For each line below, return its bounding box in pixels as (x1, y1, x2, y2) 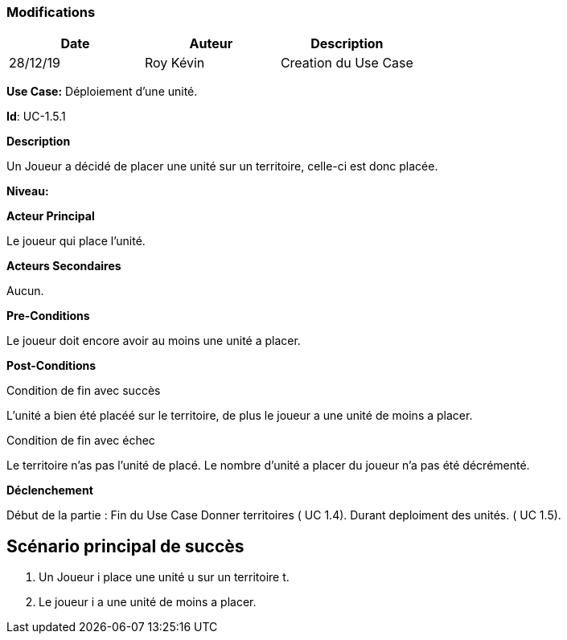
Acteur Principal (6, 209, 95, 224)
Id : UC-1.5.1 (6, 109, 66, 124)
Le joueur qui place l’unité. (6, 234, 146, 248)
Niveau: (6, 184, 49, 199)
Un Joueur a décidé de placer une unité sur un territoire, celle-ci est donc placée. (6, 159, 438, 174)
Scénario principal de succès (6, 535, 244, 556)
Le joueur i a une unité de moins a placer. (39, 595, 257, 609)
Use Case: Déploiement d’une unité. (6, 84, 198, 99)
